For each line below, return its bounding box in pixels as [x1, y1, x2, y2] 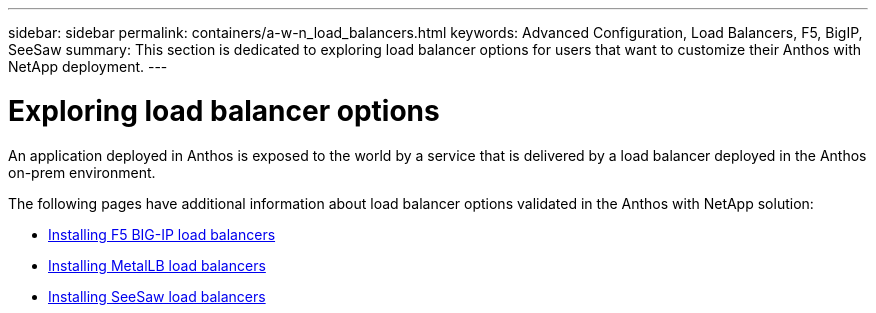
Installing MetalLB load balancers [48, 256, 266, 274]
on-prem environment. [8, 163, 156, 181]
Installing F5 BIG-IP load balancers [48, 225, 276, 243]
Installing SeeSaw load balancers [48, 287, 266, 305]
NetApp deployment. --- [8, 58, 168, 75]
